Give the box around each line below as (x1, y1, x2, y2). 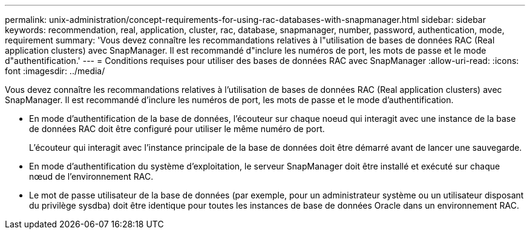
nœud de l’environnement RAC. (29, 171, 154, 182)
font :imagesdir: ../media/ (5, 66, 105, 76)
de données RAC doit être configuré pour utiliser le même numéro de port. (29, 124, 325, 134)
